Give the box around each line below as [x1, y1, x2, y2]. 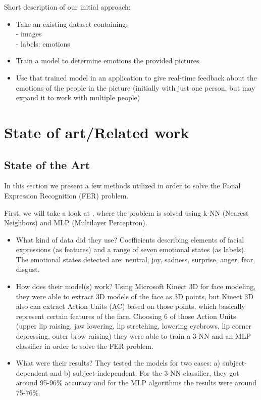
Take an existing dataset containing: [16, 18, 128, 29]
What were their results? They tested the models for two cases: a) [16, 357, 221, 368]
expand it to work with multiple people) [16, 92, 140, 103]
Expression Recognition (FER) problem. [4, 190, 129, 201]
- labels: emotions [16, 38, 70, 49]
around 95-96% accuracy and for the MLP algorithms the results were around [16, 377, 256, 388]
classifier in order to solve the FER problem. [16, 340, 153, 351]
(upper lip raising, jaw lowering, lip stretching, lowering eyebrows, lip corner [16, 321, 251, 331]
